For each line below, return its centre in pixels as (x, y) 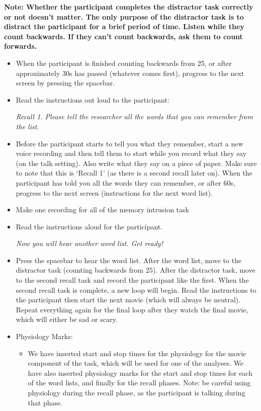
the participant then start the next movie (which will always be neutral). (128, 300)
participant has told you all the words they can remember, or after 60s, (125, 182)
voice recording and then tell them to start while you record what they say (131, 153)
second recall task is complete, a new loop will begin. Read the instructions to (136, 290)
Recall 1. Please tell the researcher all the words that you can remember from (134, 116)
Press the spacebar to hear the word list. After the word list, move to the (129, 260)
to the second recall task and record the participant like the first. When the (132, 280)
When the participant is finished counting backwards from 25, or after (124, 63)
